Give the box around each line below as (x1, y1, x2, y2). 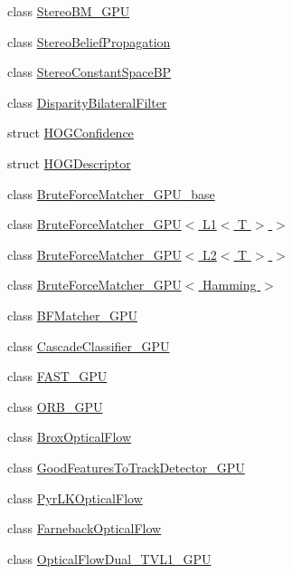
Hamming (203, 275, 257, 294)
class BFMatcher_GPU (7, 305, 137, 324)
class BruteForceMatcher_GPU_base (7, 184, 215, 203)
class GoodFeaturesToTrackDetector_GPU (7, 457, 245, 476)
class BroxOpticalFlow (7, 427, 132, 446)
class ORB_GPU (7, 397, 103, 416)
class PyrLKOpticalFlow (7, 488, 143, 507)
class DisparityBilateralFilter (7, 92, 167, 111)
